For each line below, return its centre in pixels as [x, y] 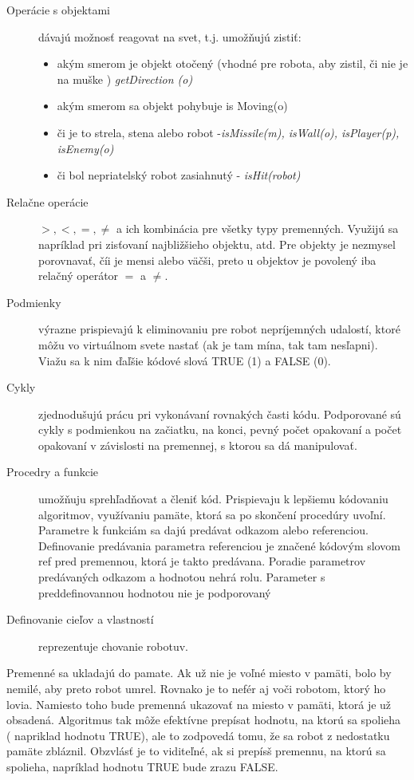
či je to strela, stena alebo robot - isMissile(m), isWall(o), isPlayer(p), [228, 132]
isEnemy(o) [85, 148]
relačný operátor [79, 276]
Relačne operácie [47, 201]
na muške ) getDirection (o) [125, 79]
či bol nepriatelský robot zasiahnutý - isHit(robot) [179, 175]
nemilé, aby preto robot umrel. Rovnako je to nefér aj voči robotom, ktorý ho [196, 688]
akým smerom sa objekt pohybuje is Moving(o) [172, 106]
